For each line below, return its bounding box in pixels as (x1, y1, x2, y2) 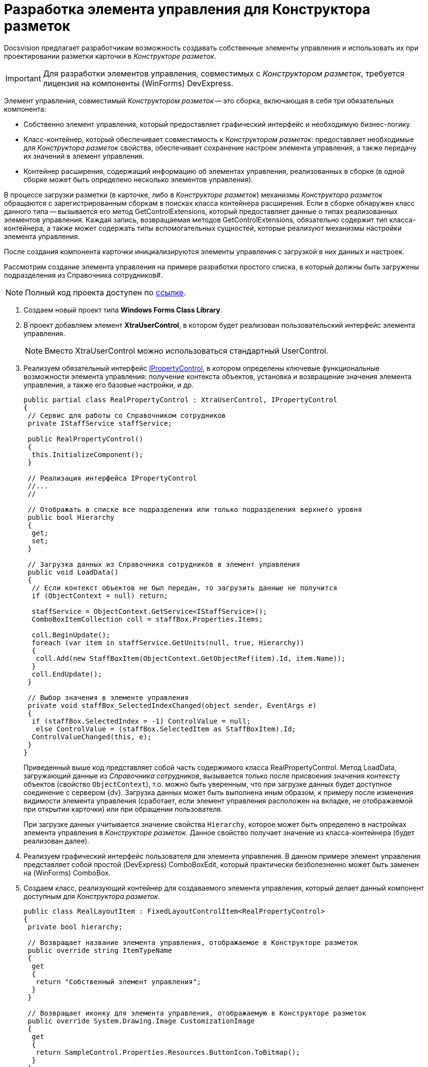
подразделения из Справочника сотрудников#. (4, 270, 163, 279)
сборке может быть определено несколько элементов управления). (24, 175, 253, 184)
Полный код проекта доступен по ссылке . (25, 287, 186, 297)
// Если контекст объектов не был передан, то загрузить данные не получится (31, 583, 337, 592)
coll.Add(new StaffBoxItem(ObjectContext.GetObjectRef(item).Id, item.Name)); (36, 654, 346, 662)
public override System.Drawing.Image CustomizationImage (27, 1017, 255, 1025)
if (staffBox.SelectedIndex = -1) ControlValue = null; (31, 717, 251, 725)
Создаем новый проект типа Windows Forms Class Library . (24, 305, 222, 314)
